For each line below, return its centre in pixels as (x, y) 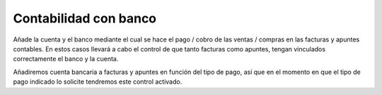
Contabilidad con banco (85, 18)
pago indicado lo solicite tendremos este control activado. (98, 82)
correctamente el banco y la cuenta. (66, 59)
